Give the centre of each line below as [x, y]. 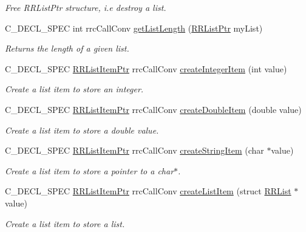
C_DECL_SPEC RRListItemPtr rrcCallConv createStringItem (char [134, 150]
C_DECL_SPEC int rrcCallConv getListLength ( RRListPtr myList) [134, 28]
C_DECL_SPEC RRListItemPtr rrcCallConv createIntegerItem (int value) [146, 68]
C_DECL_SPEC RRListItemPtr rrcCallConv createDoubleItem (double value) [153, 109]
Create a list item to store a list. [65, 223]
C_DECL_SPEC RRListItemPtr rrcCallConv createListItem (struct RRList [148, 191]
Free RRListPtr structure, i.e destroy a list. [86, 7]
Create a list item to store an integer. [74, 89]
